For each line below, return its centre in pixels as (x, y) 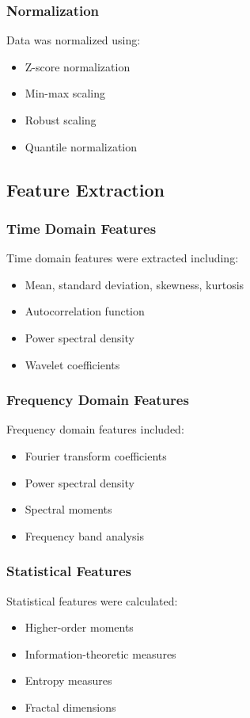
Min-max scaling (65, 93)
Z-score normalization (78, 66)
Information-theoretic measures (100, 653)
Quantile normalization (81, 146)
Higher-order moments (79, 627)
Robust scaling (61, 120)
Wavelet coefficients (72, 364)
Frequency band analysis (84, 535)
